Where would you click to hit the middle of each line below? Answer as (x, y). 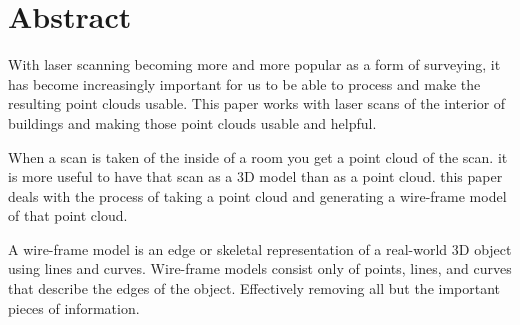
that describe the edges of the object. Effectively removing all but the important (254, 288)
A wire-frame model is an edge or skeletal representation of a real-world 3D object (260, 248)
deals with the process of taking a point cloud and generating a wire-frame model (257, 195)
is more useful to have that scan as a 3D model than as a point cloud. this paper (255, 176)
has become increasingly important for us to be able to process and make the (244, 83)
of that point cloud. (68, 215)
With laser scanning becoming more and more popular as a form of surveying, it (254, 64)
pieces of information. (74, 307)
